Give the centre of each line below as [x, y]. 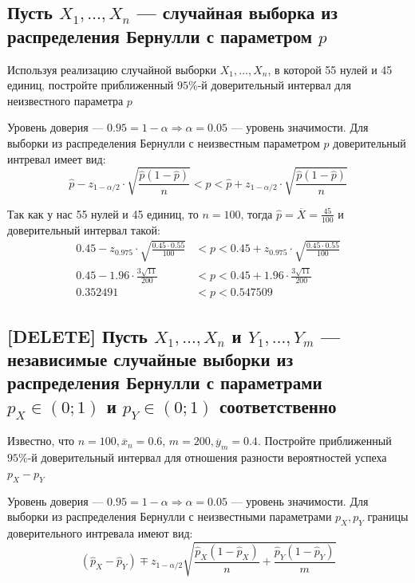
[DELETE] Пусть [77, 335]
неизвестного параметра [65, 100]
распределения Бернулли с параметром [160, 35]
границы [388, 516]
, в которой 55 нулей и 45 [330, 69]
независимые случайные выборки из [150, 359]
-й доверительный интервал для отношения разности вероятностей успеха [207, 457]
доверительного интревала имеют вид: [100, 533]
